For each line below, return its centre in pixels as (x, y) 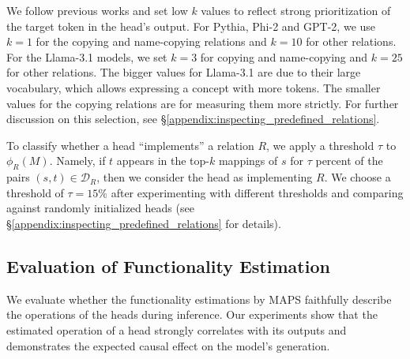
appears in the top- (163, 161)
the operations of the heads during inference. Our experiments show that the (192, 314)
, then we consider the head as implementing (205, 177)
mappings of (248, 161)
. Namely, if (77, 161)
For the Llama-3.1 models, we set (87, 56)
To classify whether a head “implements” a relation (130, 145)
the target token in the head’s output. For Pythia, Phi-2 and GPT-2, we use (191, 26)
